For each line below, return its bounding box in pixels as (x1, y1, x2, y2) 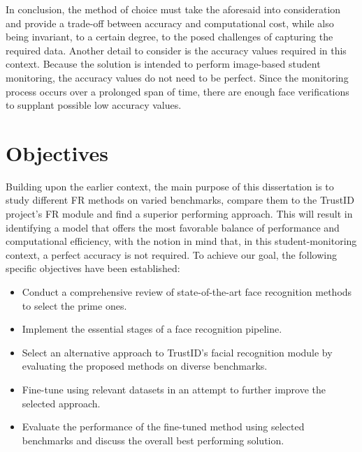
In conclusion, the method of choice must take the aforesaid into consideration (6, 2, 341, 16)
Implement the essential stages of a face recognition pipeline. (22, 322, 282, 336)
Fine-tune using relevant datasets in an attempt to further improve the (22, 382, 326, 396)
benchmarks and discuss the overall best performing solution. (22, 432, 284, 447)
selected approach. (22, 395, 101, 410)
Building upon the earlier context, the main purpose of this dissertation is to (6, 179, 334, 193)
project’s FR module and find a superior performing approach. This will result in (6, 206, 353, 221)
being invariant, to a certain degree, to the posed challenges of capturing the (6, 29, 333, 44)
